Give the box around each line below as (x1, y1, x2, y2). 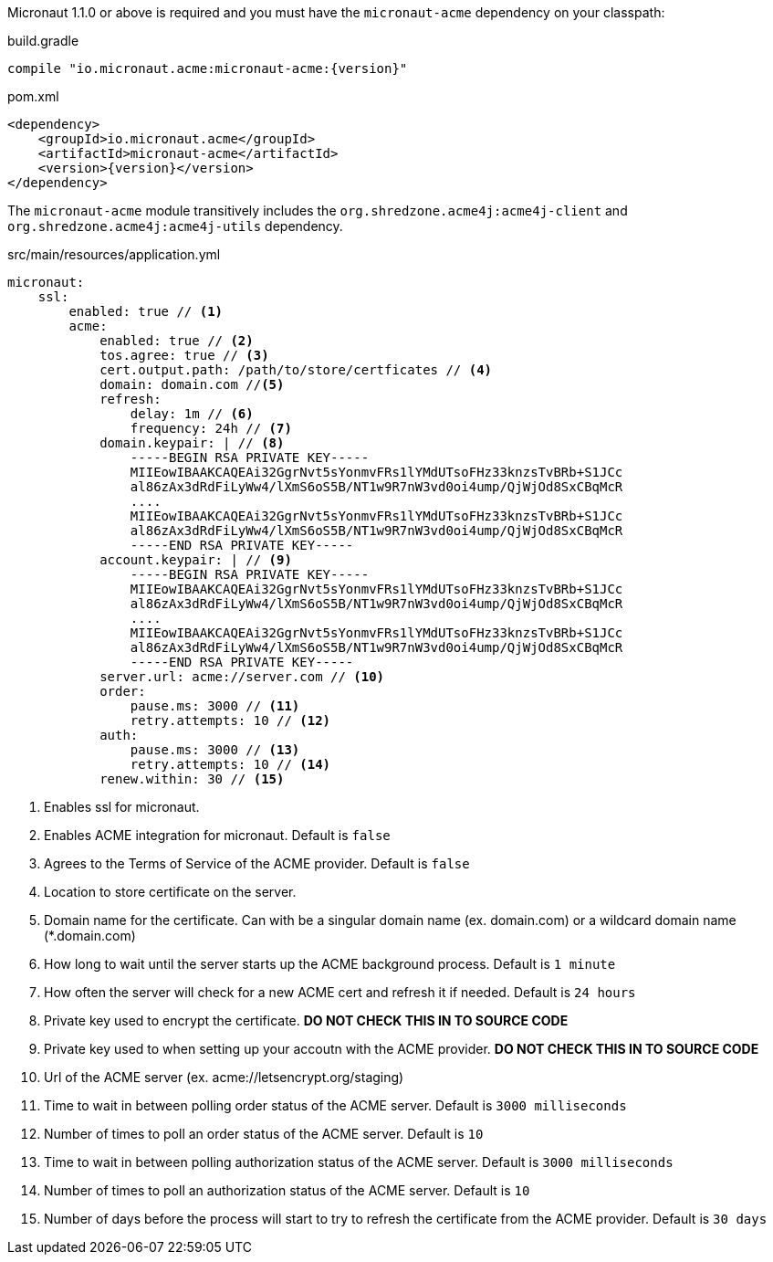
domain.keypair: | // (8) (99, 436, 285, 450)
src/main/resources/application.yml (7, 247, 221, 262)
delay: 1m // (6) (130, 406, 254, 421)
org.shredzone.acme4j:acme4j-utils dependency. (7, 218, 343, 234)
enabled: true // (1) (68, 304, 224, 319)
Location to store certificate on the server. (44, 884, 297, 899)
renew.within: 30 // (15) (99, 772, 285, 786)
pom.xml (7, 89, 59, 104)
